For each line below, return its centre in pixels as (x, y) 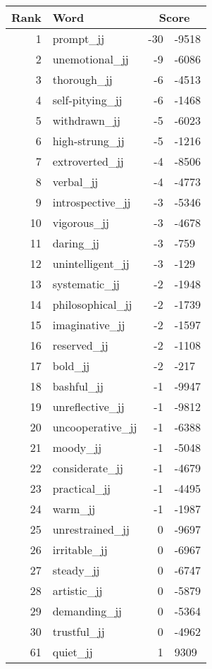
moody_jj (77, 447)
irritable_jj (80, 550)
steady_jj (76, 570)
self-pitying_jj (87, 100)
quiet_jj (73, 652)
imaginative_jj (89, 325)
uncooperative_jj (95, 427)
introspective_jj (92, 202)
